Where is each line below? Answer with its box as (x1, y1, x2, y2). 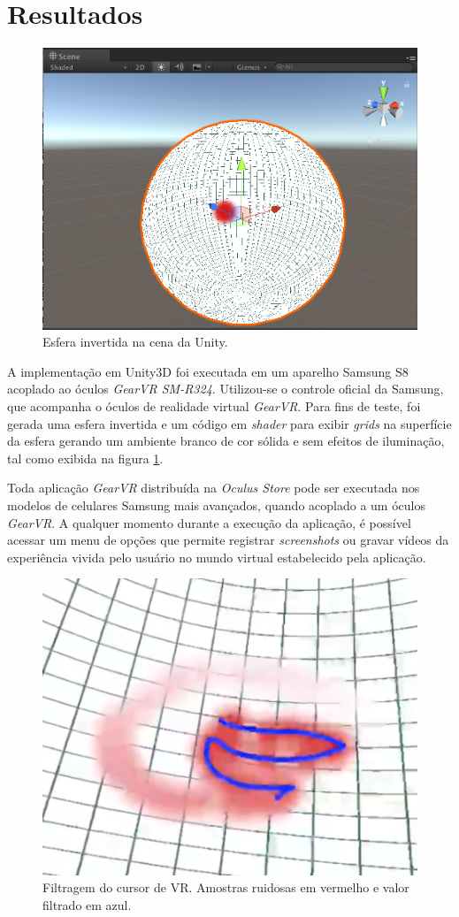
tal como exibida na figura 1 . (7, 448, 164, 467)
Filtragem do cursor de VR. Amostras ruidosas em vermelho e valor (42, 878, 409, 897)
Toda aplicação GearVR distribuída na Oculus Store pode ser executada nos (7, 478, 420, 497)
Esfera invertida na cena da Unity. (42, 332, 228, 351)
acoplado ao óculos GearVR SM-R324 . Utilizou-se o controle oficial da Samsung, (7, 379, 444, 398)
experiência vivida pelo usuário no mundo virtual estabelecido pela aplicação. (7, 547, 426, 566)
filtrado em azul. (42, 896, 132, 914)
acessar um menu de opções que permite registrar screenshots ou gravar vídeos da (7, 531, 449, 549)
